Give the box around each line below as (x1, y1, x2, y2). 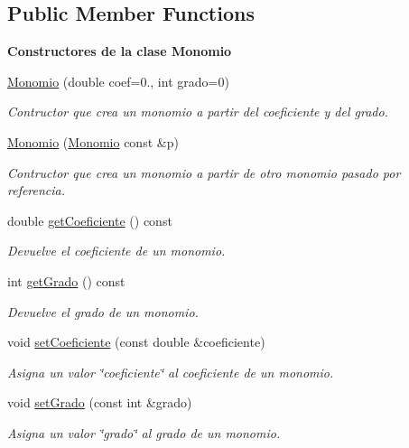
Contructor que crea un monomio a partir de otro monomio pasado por (7, 163, 401, 182)
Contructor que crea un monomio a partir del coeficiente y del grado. (7, 102, 388, 121)
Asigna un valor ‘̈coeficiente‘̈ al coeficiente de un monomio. (7, 362, 334, 381)
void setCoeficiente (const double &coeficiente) (7, 332, 265, 351)
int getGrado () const (7, 271, 125, 290)
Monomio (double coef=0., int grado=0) (7, 71, 229, 90)
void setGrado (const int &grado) (7, 393, 192, 412)
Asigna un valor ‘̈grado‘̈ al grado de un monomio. (7, 423, 281, 442)
